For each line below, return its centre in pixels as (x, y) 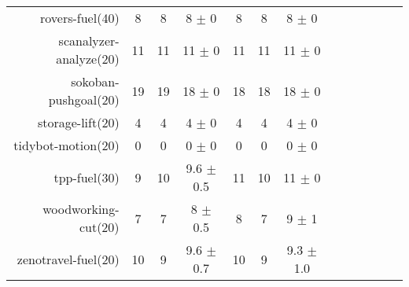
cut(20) (99, 227)
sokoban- (95, 81)
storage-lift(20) (78, 122)
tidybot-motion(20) (66, 145)
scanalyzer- (89, 40)
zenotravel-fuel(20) (68, 259)
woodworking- (81, 209)
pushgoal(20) (84, 99)
